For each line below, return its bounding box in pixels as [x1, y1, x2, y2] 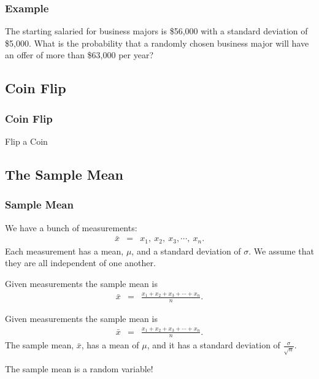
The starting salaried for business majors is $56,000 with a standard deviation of [5, 25, 308, 37]
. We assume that [248, 244, 314, 257]
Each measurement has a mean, [5, 244, 124, 257]
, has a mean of [81, 339, 139, 351]
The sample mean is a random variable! [5, 362, 153, 375]
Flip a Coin [5, 135, 48, 147]
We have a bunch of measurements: [5, 221, 137, 234]
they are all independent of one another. [5, 256, 156, 269]
